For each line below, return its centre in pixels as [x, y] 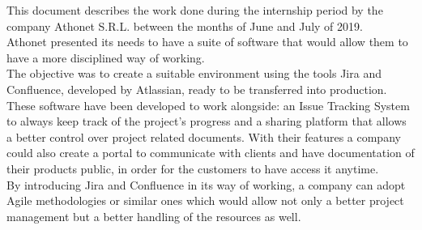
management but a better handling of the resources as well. [154, 216]
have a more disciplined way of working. [106, 57]
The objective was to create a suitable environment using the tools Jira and [194, 73]
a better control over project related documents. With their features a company [204, 136]
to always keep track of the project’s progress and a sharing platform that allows [207, 121]
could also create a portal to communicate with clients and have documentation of [211, 153]
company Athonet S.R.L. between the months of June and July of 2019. [185, 26]
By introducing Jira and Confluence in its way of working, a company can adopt [206, 184]
